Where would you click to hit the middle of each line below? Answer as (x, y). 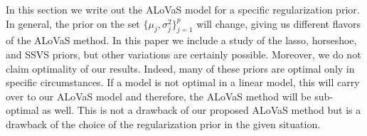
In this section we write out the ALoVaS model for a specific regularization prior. (183, 9)
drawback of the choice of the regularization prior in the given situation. (163, 124)
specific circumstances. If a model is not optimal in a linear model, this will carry (183, 82)
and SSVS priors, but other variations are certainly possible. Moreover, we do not (183, 54)
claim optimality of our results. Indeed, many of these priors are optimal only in (180, 68)
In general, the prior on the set (73, 23)
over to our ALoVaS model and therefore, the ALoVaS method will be (159, 96)
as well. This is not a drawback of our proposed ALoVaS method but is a (202, 110)
